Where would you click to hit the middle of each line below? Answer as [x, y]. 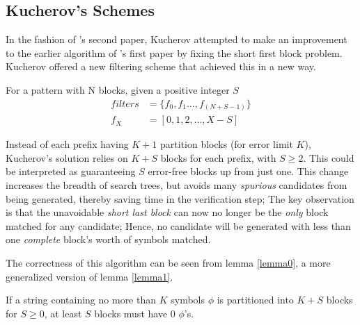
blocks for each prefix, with [218, 157]
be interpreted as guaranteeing [71, 171]
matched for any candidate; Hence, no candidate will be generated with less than [178, 225]
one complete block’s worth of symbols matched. [108, 239]
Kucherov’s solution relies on [67, 157]
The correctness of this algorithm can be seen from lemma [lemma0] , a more [168, 262]
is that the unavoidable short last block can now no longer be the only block [167, 212]
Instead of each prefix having [67, 144]
